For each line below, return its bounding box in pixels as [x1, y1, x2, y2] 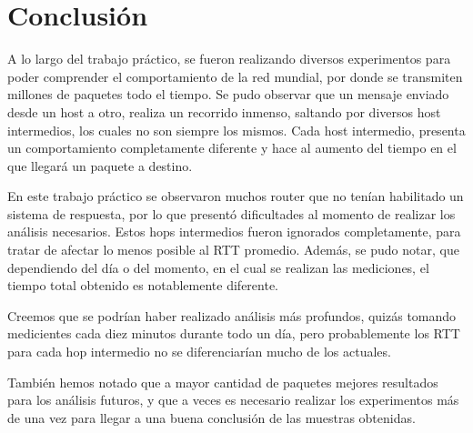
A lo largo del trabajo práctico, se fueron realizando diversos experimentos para [7, 49, 451, 68]
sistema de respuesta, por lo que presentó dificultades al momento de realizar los [7, 204, 456, 223]
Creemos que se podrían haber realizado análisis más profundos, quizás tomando [7, 306, 457, 325]
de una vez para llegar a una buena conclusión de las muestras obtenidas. [7, 408, 416, 427]
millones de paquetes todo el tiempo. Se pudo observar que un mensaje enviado [7, 85, 449, 104]
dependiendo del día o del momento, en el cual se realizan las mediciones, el [7, 257, 429, 277]
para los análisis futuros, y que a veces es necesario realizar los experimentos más [7, 390, 459, 409]
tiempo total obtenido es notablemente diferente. [7, 276, 279, 295]
